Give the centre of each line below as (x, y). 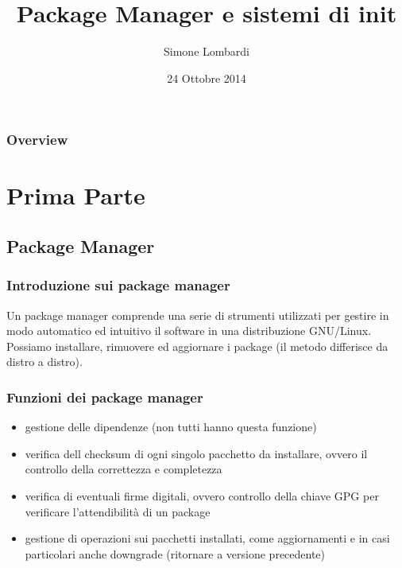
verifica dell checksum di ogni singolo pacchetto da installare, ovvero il (196, 453)
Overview (37, 140)
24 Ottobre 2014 (207, 78)
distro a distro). (44, 362)
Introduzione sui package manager (118, 285)
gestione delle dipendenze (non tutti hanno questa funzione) (171, 427)
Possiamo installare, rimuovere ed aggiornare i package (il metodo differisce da (197, 346)
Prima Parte (76, 195)
